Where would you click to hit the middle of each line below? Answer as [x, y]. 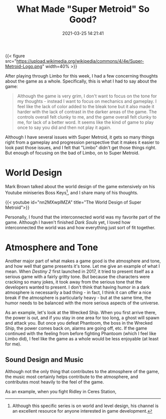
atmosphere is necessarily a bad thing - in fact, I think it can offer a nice [78, 293]
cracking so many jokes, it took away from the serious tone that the [74, 282]
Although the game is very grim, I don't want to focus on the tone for [87, 96]
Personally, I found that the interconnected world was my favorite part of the [83, 217]
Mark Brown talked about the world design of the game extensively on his [80, 186]
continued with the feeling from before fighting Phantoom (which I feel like [81, 334]
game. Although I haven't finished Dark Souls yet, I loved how [68, 222]
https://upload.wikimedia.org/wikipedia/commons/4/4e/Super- [80, 61]
